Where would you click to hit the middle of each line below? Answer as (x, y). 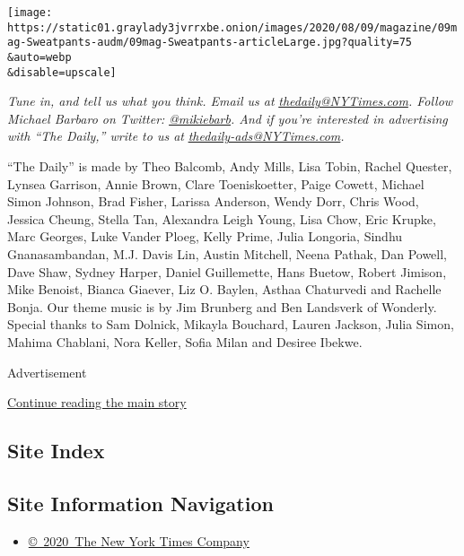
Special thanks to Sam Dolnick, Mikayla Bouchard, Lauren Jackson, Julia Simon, (231, 324)
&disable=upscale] (62, 72)
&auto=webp (39, 57)
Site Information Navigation (140, 503)
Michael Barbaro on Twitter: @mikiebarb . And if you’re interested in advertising (228, 118)
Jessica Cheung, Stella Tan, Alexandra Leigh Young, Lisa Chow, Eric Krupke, (222, 218)
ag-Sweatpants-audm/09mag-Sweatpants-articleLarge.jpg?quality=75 (210, 43)
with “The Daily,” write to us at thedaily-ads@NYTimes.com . (176, 136)
